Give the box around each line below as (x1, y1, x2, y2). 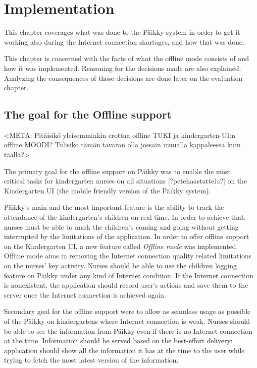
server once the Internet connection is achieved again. (4, 289, 166, 300)
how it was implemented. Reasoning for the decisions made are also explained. (4, 62, 241, 73)
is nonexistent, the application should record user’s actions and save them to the (4, 280, 248, 290)
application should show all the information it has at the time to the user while (4, 345, 245, 355)
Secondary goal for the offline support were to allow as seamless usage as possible (4, 306, 251, 316)
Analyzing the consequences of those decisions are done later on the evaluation (4, 72, 243, 83)
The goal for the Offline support (4, 107, 172, 122)
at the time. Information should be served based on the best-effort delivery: (4, 335, 233, 346)
